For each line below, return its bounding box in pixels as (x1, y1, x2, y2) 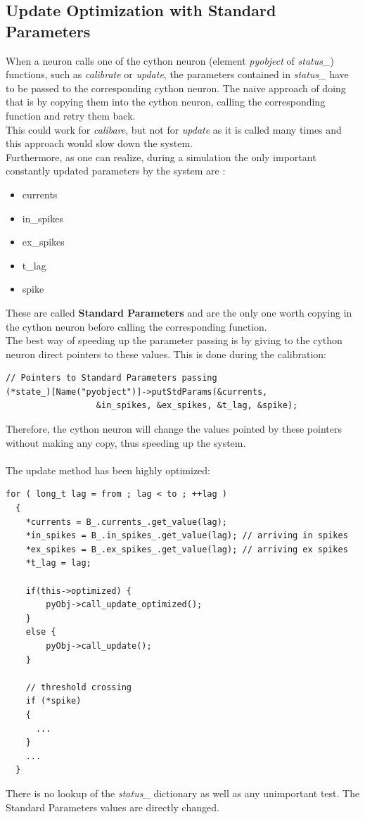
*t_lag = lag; (25, 558, 91, 569)
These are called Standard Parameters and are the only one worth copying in (6, 305, 352, 319)
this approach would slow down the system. (6, 136, 193, 151)
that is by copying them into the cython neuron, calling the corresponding (6, 94, 326, 109)
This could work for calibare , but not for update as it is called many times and (6, 122, 342, 136)
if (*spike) (25, 696, 82, 706)
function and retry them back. (6, 108, 136, 122)
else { (25, 627, 56, 637)
